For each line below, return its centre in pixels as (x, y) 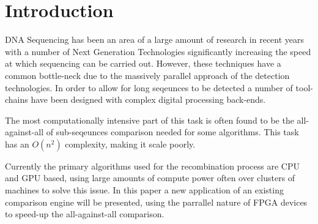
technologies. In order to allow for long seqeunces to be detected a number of (149, 87)
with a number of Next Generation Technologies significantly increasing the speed (158, 51)
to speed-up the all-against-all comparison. (85, 214)
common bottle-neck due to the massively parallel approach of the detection (147, 75)
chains (17, 99)
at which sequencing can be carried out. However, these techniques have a (143, 63)
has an (17, 144)
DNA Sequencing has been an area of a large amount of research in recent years (155, 39)
